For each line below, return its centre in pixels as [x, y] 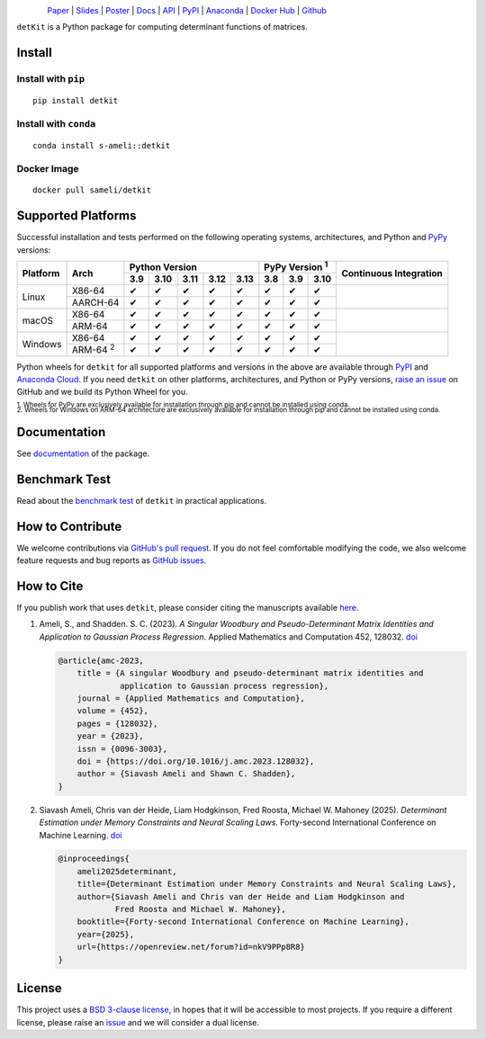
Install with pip [51, 79]
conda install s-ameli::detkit [102, 146]
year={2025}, [106, 934]
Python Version [163, 267]
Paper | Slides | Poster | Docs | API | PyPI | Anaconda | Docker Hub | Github [187, 10]
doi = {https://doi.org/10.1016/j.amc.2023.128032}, [196, 761]
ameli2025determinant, [127, 871]
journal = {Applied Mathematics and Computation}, [191, 699]
